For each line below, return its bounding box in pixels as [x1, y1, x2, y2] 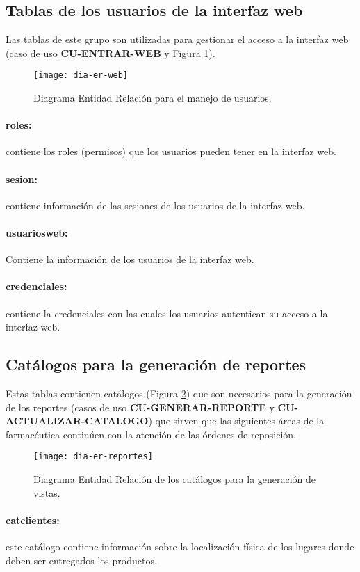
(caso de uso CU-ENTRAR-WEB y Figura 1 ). [6, 45, 215, 60]
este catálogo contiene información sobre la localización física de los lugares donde [6, 539, 354, 554]
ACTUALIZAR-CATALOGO [6, 413, 149, 428]
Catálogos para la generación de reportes [6, 353, 306, 375]
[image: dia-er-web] [33, 70, 129, 81]
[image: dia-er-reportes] [33, 452, 153, 462]
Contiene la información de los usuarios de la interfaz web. [6, 252, 254, 267]
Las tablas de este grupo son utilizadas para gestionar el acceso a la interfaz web [6, 32, 349, 47]
